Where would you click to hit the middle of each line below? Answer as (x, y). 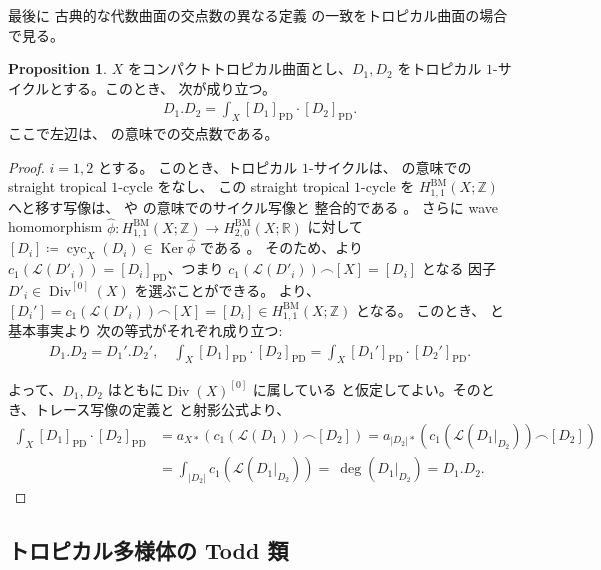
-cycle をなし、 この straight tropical (234, 186)
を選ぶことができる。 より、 (227, 289)
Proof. (26, 166)
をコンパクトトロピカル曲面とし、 (239, 68)
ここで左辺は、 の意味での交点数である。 (143, 133)
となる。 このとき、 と (430, 309)
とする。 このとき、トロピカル (197, 166)
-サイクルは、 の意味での (390, 166)
